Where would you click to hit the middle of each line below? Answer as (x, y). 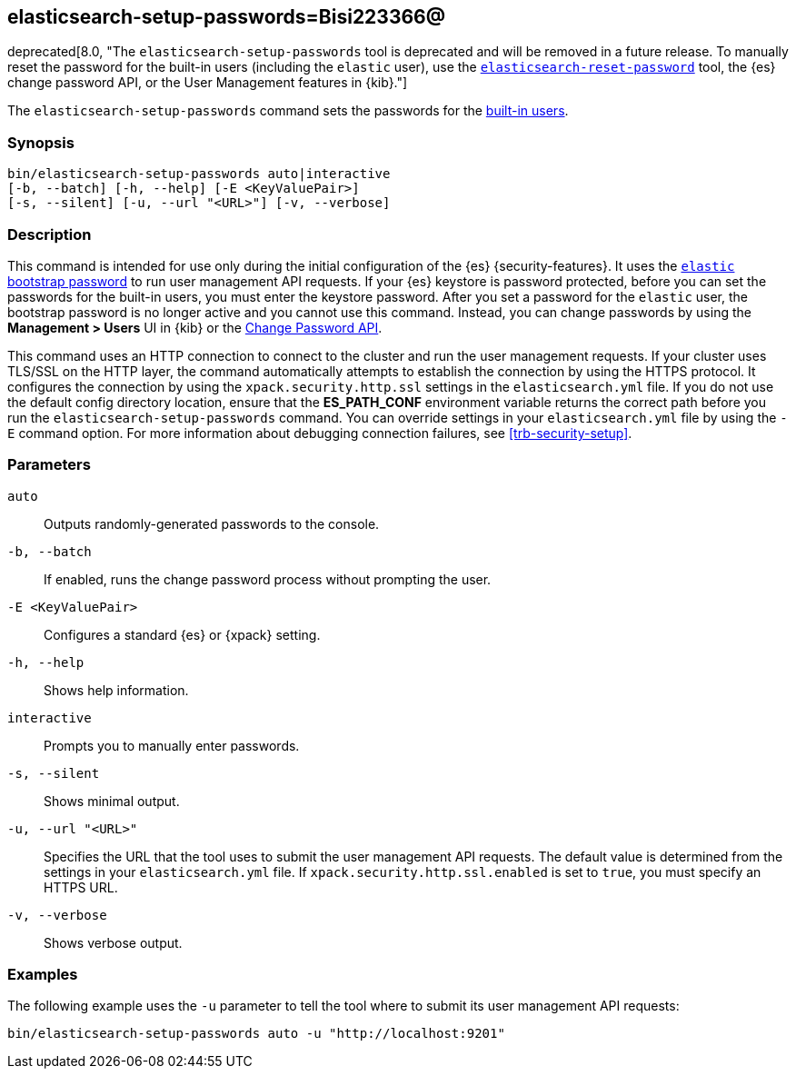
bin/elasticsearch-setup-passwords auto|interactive (199, 174)
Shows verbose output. (113, 942)
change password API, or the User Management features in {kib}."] (208, 83)
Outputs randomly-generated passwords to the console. (212, 523)
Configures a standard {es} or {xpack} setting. (182, 634)
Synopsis (41, 142)
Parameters (49, 465)
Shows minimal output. (112, 801)
